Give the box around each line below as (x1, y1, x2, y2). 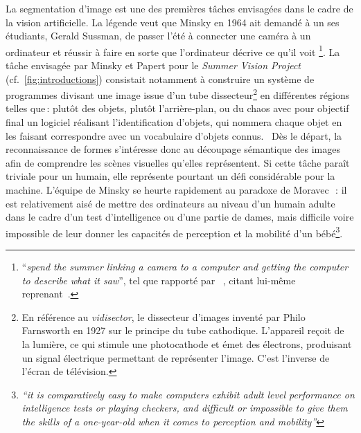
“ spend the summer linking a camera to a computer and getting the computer (21, 259, 349, 274)
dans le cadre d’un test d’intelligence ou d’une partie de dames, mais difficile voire (6, 210, 354, 224)
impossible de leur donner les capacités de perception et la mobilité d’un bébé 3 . (6, 223, 343, 240)
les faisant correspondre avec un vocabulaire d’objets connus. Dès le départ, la (6, 128, 342, 142)
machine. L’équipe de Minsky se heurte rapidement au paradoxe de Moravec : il (6, 183, 347, 197)
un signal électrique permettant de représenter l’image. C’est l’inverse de (21, 350, 330, 365)
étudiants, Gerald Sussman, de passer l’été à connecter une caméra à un (6, 28, 311, 43)
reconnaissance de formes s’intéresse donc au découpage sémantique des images (6, 142, 340, 156)
